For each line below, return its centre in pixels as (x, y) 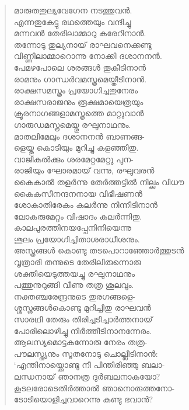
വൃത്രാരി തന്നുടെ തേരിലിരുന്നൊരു (77, 262)
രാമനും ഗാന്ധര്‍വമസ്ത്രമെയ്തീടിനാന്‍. (80, 79)
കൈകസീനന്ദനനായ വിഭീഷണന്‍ (78, 193)
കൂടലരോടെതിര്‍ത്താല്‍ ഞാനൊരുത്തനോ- (94, 388)
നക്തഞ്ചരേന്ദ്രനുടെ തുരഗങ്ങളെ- (74, 296)
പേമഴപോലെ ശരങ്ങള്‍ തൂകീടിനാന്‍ (80, 67)
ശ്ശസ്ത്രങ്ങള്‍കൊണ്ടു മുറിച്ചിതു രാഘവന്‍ (82, 307)
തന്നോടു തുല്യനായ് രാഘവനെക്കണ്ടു (83, 44)
